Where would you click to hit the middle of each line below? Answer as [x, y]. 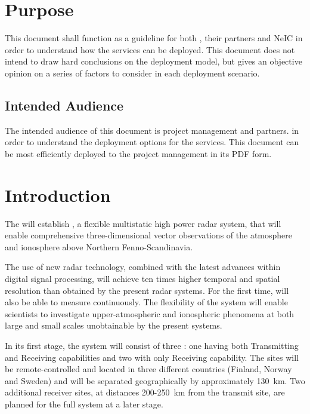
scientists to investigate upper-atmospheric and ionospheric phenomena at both [150, 313]
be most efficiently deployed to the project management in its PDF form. [138, 153]
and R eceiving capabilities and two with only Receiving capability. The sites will [152, 357]
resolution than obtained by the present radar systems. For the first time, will [147, 290]
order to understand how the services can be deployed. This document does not [150, 49]
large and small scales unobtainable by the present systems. [114, 325]
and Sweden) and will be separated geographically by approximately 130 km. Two [155, 380]
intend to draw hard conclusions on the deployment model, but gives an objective [154, 61]
